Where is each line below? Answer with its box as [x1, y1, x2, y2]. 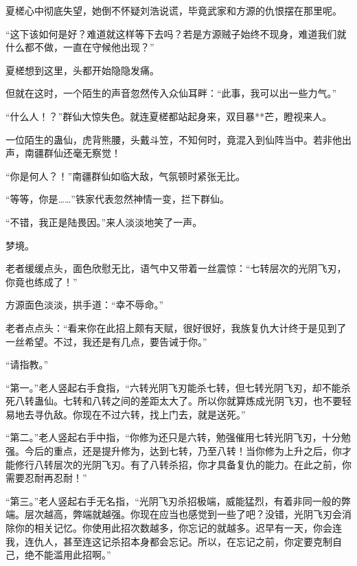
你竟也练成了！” [5, 274, 78, 288]
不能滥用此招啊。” [34, 547, 111, 562]
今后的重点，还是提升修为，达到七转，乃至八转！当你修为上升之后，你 [24, 444, 342, 458]
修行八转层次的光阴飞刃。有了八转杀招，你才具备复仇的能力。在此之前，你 [14, 457, 352, 471]
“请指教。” [5, 357, 49, 372]
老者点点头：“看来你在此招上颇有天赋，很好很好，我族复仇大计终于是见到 [5, 320, 337, 335]
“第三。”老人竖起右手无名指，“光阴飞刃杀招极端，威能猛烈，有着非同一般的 [5, 493, 341, 508]
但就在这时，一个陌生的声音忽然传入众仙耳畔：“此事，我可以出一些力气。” [5, 86, 337, 100]
